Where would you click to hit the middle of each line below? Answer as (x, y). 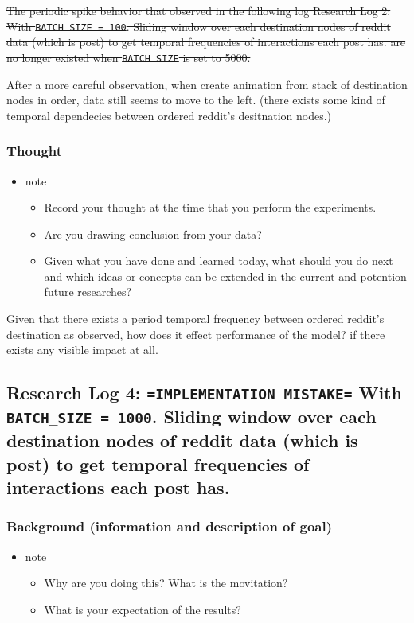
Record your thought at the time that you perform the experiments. (210, 207)
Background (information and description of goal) (170, 526)
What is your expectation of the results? (143, 609)
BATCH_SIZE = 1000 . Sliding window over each (191, 417)
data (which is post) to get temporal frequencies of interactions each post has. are (206, 42)
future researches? (88, 292)
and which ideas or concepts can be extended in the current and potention (225, 276)
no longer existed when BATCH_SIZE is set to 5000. (129, 57)
